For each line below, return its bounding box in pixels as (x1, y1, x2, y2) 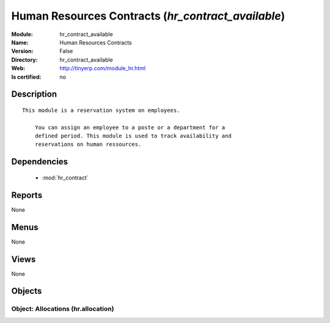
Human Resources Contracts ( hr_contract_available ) (11, 9, 285, 23)
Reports (11, 190, 43, 200)
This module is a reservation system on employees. (22, 107, 180, 114)
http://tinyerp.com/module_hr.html (59, 65, 146, 72)
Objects (11, 286, 42, 296)
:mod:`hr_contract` (42, 174, 89, 181)
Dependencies (11, 156, 68, 167)
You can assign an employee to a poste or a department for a (34, 124, 226, 131)
